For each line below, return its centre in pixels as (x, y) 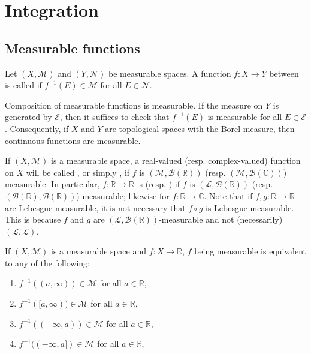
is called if (23, 85)
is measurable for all (245, 117)
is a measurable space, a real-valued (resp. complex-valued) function (176, 160)
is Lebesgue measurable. (250, 207)
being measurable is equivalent (250, 251)
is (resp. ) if (158, 184)
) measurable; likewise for (123, 195)
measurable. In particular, (52, 184)
